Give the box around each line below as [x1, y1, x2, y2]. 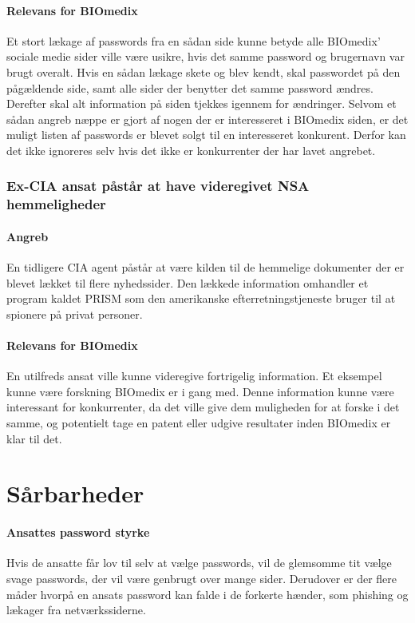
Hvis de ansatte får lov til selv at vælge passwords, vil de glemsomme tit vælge [6, 554, 392, 571]
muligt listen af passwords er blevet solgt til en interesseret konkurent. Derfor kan [6, 126, 406, 143]
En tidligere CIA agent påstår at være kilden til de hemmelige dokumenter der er [6, 259, 405, 276]
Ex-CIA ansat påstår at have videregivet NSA [6, 176, 310, 196]
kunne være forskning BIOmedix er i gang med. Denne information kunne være [6, 383, 394, 399]
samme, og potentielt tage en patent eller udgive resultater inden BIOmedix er [6, 415, 391, 431]
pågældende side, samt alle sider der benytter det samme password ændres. [6, 79, 373, 96]
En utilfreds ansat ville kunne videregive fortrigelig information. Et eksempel [6, 367, 382, 384]
